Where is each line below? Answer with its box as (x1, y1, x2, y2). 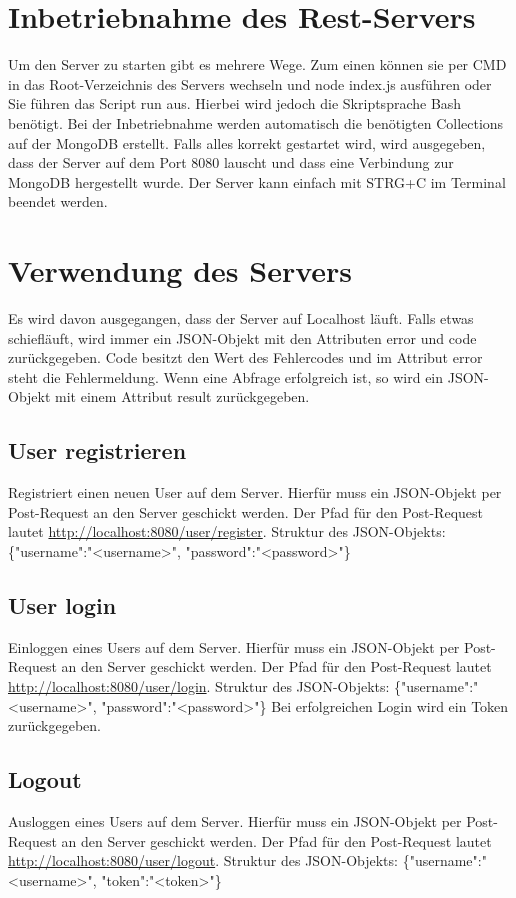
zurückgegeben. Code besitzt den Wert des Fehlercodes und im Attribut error (8, 347, 483, 368)
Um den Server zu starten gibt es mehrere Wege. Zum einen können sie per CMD (8, 54, 507, 75)
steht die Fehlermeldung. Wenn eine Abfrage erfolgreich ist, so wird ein (8, 366, 444, 387)
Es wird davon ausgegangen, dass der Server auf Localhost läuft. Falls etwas (8, 308, 474, 328)
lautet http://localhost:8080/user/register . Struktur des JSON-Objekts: (8, 521, 446, 542)
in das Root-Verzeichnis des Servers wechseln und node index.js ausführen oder (8, 73, 492, 94)
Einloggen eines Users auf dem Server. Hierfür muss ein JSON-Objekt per (8, 636, 460, 657)
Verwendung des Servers (8, 250, 353, 291)
